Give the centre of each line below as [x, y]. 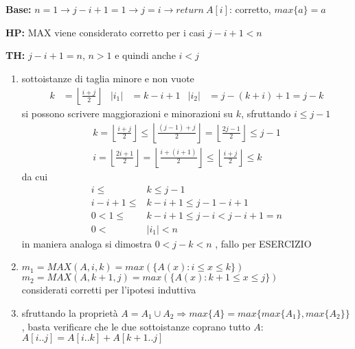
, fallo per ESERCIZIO [263, 243]
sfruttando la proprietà [70, 312]
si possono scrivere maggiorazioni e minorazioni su [127, 113]
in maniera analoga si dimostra [87, 243]
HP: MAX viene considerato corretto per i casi [105, 32]
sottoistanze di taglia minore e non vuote [108, 78]
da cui [35, 177]
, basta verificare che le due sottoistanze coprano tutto [136, 326]
